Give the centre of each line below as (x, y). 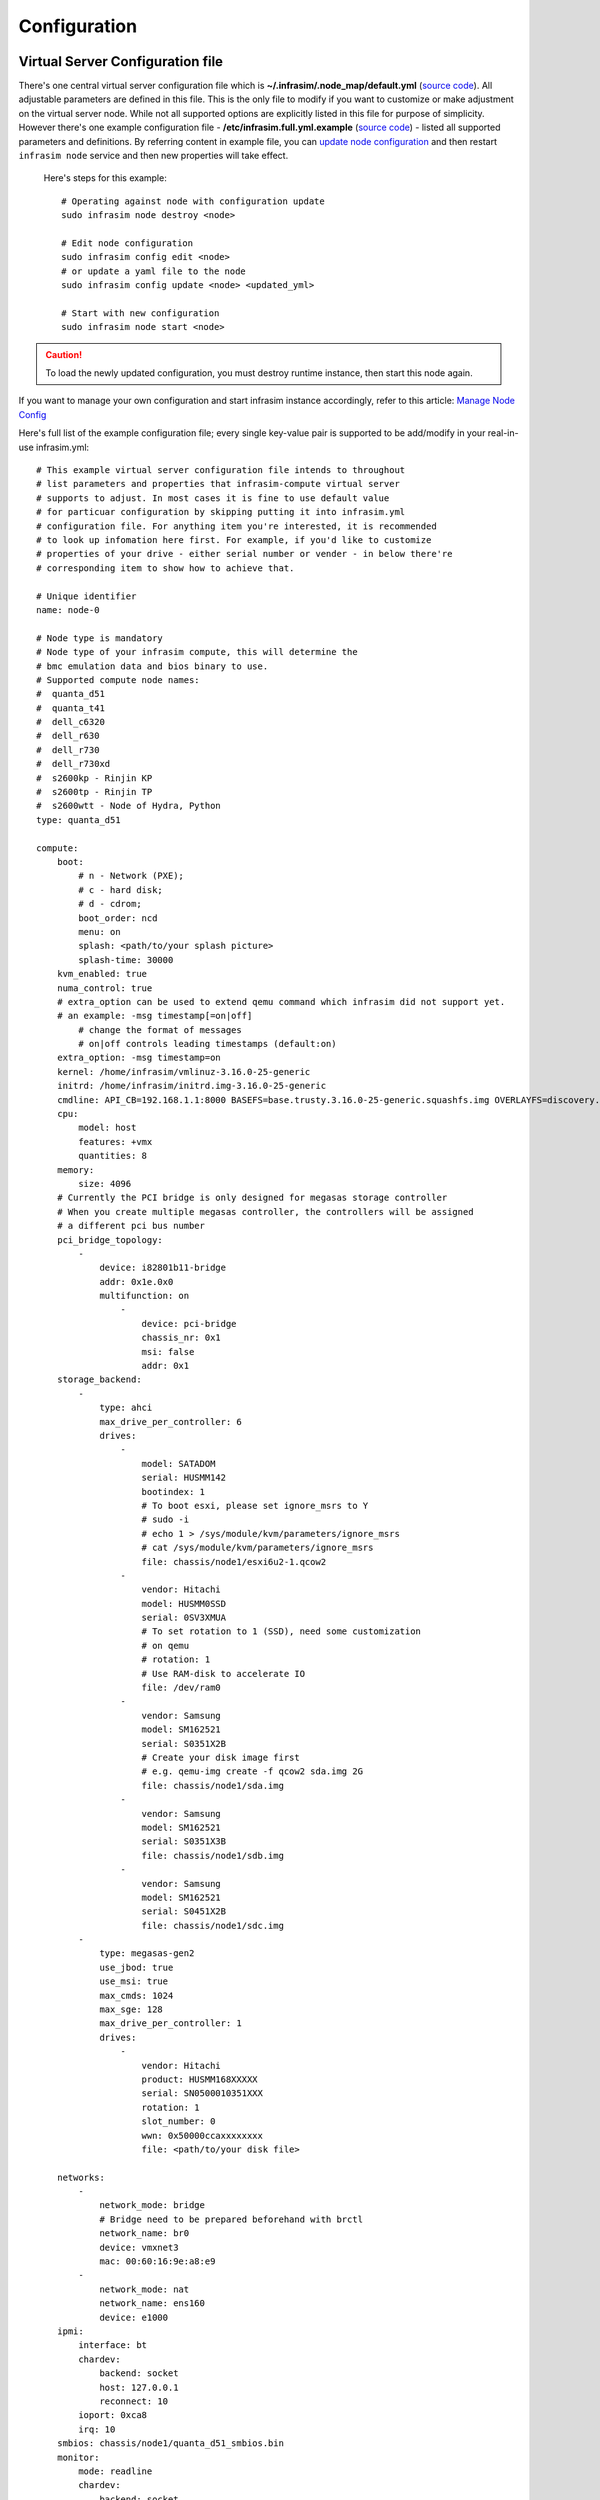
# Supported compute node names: (118, 679)
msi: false (168, 1351)
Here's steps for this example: (105, 178)
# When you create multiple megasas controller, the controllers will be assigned (265, 1211)
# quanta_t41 (70, 708)
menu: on (99, 931)
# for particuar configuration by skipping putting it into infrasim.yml (221, 512)
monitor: (78, 2457)
